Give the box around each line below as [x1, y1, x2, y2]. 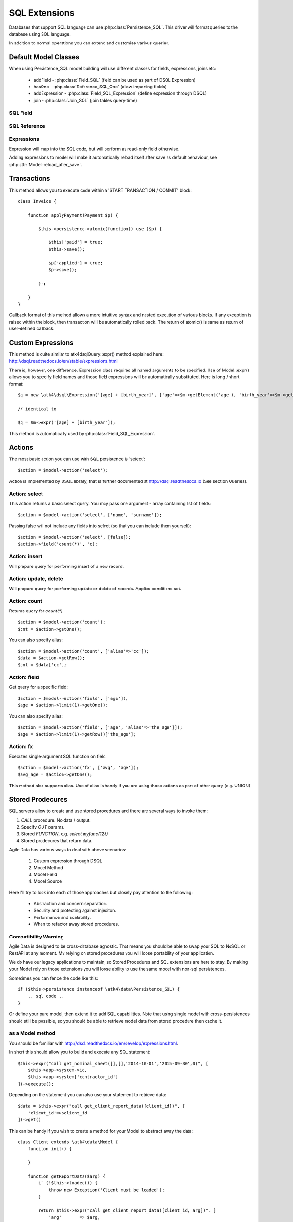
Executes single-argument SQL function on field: [9, 753, 107, 760]
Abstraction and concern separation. [33, 900, 107, 906]
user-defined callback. [9, 326, 55, 332]
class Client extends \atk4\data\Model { [18, 1139, 118, 1145]
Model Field [33, 872, 57, 877]
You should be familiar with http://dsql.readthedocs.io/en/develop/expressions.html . [9, 1040, 178, 1046]
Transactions [9, 174, 50, 183]
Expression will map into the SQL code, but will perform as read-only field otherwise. [9, 146, 180, 152]
